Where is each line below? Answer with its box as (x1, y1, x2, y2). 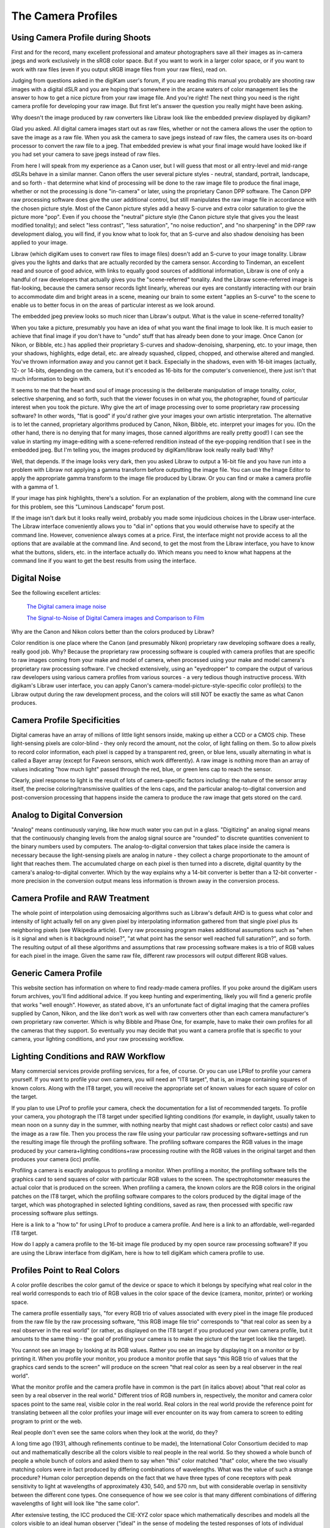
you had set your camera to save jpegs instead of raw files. (11, 150, 161, 158)
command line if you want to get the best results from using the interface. (11, 557, 197, 564)
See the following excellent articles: (11, 589, 101, 596)
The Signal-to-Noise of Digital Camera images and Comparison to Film (26, 614, 205, 622)
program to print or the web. (11, 1417, 82, 1425)
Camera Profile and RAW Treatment (11, 893, 150, 903)
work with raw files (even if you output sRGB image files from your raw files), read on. (11, 65, 227, 73)
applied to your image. (11, 239, 68, 246)
